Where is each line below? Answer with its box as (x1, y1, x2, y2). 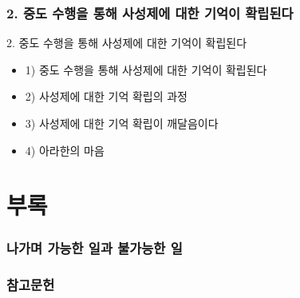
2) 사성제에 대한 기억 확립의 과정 (25, 88, 187, 105)
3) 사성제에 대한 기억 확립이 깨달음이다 (25, 115, 219, 131)
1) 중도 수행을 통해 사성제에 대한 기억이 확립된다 (25, 61, 267, 77)
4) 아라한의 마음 (25, 141, 105, 158)
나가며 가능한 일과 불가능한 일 (6, 238, 183, 258)
